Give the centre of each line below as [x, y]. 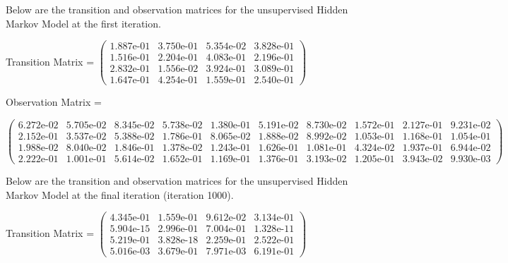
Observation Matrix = [54, 102]
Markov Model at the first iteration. [83, 23]
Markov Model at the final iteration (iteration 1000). [120, 194]
